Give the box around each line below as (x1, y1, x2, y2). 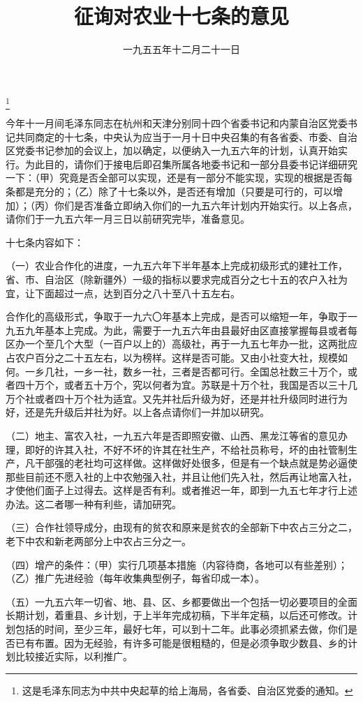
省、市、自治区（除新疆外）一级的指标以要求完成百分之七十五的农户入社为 (6, 271, 348, 286)
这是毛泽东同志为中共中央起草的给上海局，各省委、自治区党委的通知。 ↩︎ (22, 682, 353, 697)
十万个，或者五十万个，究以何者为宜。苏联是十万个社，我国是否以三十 (24, 378, 348, 392)
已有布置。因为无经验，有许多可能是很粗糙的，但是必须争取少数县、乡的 (15, 635, 348, 650)
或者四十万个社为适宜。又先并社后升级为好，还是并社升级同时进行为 (34, 391, 348, 405)
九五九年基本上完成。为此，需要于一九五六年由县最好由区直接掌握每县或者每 (6, 322, 357, 337)
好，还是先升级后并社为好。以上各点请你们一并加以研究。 (6, 405, 269, 419)
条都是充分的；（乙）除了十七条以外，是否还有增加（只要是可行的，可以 (6, 184, 333, 199)
